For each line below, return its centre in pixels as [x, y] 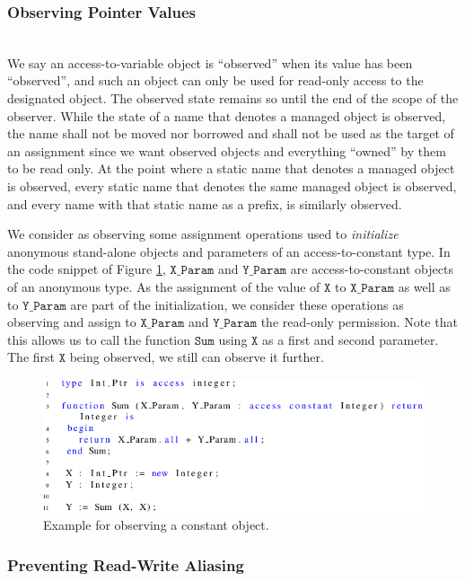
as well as [424, 286]
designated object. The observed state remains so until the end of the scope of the [233, 98]
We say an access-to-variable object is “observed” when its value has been [210, 62]
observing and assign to [72, 322]
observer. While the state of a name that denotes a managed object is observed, [227, 115]
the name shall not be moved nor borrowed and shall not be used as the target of [231, 133]
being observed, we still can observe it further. [197, 357]
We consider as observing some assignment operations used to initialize [203, 234]
